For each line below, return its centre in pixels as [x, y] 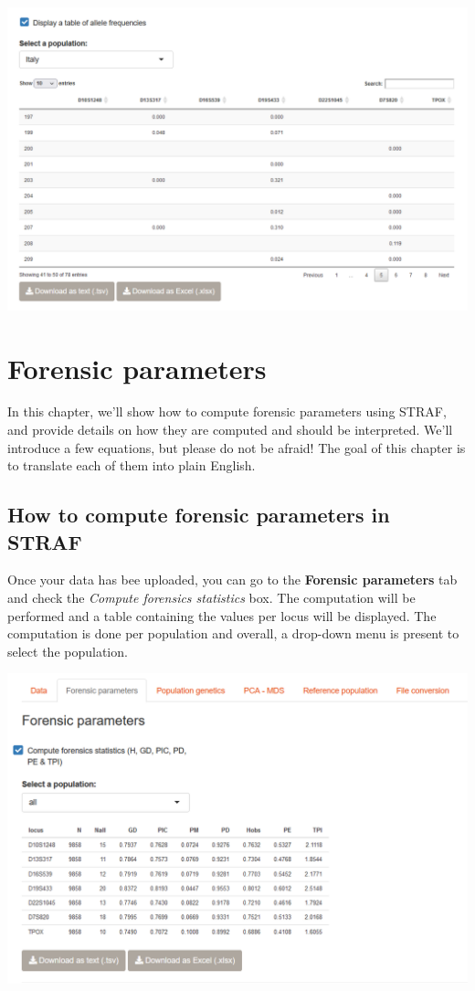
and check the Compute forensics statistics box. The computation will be [211, 598]
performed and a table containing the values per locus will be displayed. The [222, 615]
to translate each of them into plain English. [132, 465]
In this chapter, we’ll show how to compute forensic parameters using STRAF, [227, 411]
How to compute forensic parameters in [199, 515]
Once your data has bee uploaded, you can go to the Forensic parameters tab [232, 580]
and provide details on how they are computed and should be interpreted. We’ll [230, 430]
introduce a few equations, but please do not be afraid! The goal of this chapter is [237, 447]
